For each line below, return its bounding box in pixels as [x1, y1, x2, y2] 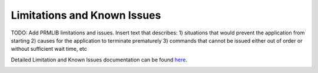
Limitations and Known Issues [11, 9, 161, 22]
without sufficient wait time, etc [11, 46, 88, 53]
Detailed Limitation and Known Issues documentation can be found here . [11, 56, 188, 63]
